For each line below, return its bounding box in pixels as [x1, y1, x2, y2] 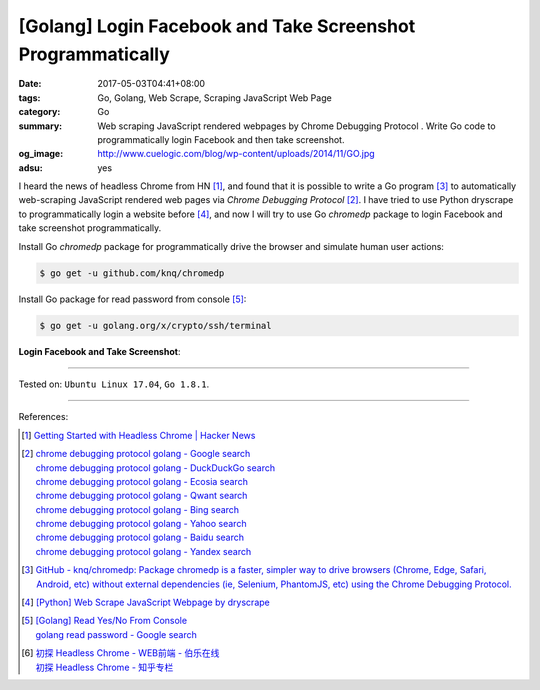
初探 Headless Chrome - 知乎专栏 [35, 661, 174, 673]
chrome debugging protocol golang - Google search [35, 448, 251, 460]
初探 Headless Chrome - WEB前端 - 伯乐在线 [35, 647, 220, 659]
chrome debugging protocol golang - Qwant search [35, 490, 248, 502]
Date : [18, 78, 42, 90]
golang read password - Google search [35, 628, 197, 640]
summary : [18, 120, 63, 132]
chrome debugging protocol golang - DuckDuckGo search [35, 461, 275, 474]
